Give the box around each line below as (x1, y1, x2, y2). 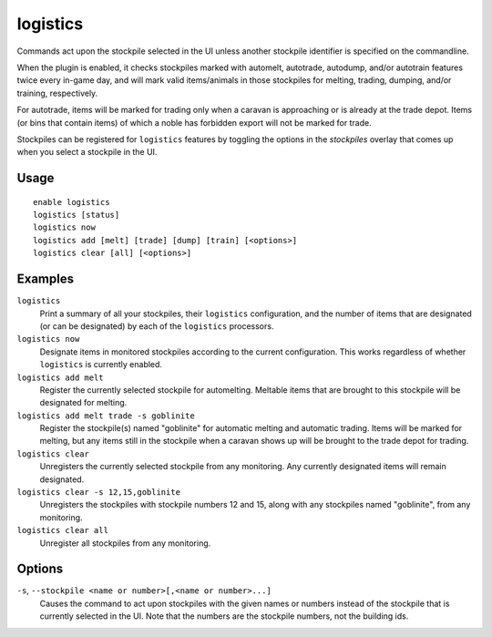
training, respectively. (16, 87, 98, 98)
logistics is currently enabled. (39, 359, 163, 370)
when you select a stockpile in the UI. (16, 147, 158, 158)
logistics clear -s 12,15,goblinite (16, 488, 181, 498)
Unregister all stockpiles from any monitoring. (39, 538, 211, 549)
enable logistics (33, 197, 110, 207)
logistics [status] (33, 210, 120, 221)
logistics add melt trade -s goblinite (16, 410, 195, 421)
